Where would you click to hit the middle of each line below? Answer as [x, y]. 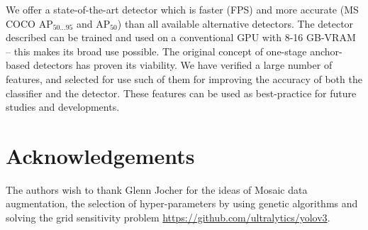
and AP [93, 23]
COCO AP [29, 23]
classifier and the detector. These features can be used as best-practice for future [181, 93]
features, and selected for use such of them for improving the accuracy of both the [184, 78]
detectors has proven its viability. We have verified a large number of [183, 65]
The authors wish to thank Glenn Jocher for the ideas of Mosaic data [157, 189]
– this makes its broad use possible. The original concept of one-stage [156, 51]
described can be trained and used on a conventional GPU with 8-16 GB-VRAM [181, 37]
